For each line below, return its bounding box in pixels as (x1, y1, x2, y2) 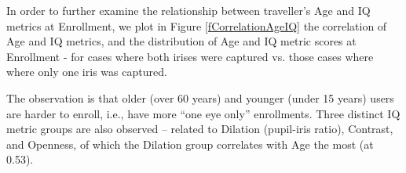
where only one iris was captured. (6, 63, 167, 80)
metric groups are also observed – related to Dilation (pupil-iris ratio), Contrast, (6, 121, 393, 137)
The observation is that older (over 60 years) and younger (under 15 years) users (6, 89, 394, 106)
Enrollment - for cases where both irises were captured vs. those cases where (6, 48, 374, 64)
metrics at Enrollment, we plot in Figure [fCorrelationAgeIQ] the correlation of (6, 17, 387, 34)
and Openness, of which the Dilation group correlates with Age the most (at (6, 135, 374, 152)
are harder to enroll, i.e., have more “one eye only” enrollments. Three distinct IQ (6, 105, 401, 121)
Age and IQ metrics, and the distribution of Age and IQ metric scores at (6, 33, 357, 49)
